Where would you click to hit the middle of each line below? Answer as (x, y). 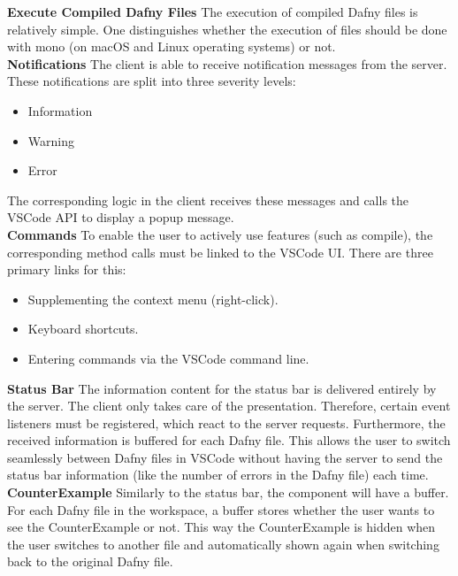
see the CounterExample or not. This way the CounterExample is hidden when (221, 527)
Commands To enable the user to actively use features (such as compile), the (220, 234)
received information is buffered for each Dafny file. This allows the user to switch (229, 440)
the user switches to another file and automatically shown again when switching (223, 544)
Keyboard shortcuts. (83, 329)
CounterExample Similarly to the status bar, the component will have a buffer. (228, 492)
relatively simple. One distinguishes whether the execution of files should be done (227, 29)
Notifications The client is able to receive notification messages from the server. (227, 63)
